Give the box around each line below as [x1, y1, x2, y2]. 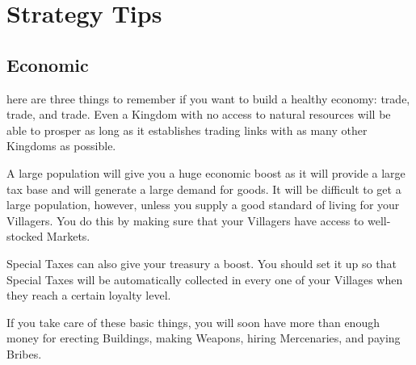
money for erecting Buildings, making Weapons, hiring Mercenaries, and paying [6, 329, 401, 346]
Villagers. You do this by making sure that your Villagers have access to [6, 212, 364, 229]
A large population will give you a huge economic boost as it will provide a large [6, 164, 405, 181]
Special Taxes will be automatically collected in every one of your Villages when [6, 271, 403, 287]
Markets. [46, 228, 90, 245]
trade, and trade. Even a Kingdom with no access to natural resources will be [6, 106, 391, 123]
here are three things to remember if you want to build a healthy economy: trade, [6, 90, 410, 107]
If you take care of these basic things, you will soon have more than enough [6, 313, 380, 330]
